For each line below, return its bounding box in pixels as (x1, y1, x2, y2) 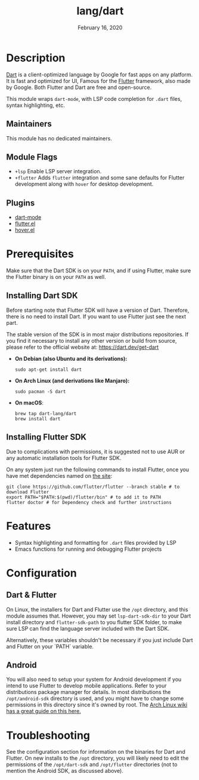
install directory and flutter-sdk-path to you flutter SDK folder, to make (6, 618, 182, 625)
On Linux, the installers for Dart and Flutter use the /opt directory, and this (6, 606, 189, 613)
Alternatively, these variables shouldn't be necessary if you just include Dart (6, 636, 193, 643)
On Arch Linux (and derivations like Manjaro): (14, 377, 130, 384)
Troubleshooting (6, 729, 91, 742)
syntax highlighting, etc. (6, 102, 66, 109)
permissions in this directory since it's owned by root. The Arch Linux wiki (6, 701, 188, 708)
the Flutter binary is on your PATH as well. (6, 274, 106, 281)
